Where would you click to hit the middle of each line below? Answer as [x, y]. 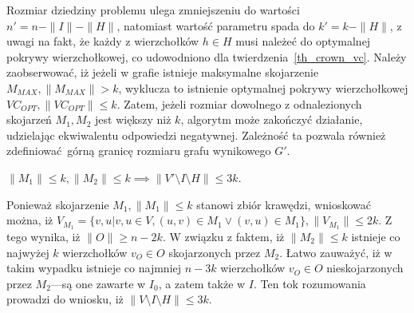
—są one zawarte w [98, 283]
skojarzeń [29, 119]
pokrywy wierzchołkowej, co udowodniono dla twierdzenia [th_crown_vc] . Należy [207, 56]
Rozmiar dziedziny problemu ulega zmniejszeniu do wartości [153, 10]
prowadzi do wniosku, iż [65, 299]
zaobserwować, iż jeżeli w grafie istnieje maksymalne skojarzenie [163, 72]
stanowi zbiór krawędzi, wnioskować [284, 204]
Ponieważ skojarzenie [58, 204]
